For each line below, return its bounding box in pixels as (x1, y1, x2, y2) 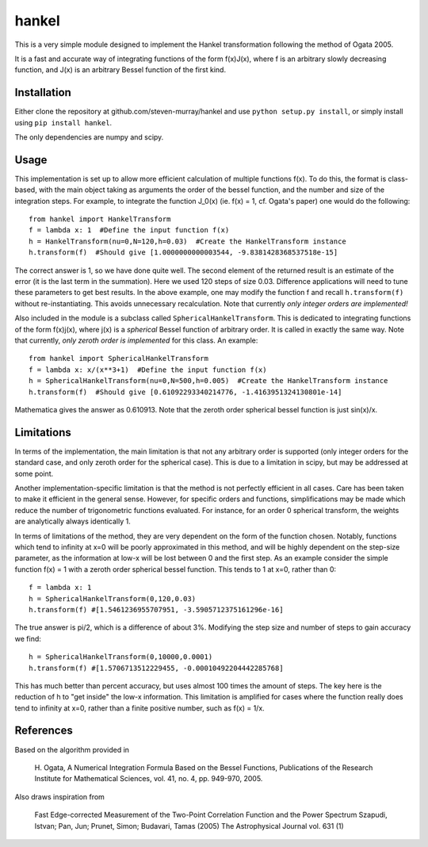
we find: (14, 634, 41, 643)
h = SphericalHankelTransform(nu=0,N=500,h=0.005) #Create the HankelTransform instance (29, 377, 388, 385)
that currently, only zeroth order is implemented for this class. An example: (14, 335, 258, 345)
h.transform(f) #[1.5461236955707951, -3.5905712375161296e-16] (29, 605, 285, 614)
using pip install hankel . (14, 117, 113, 127)
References (14, 724, 73, 738)
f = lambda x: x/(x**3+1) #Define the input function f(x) (29, 365, 267, 374)
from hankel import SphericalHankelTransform (29, 354, 209, 363)
